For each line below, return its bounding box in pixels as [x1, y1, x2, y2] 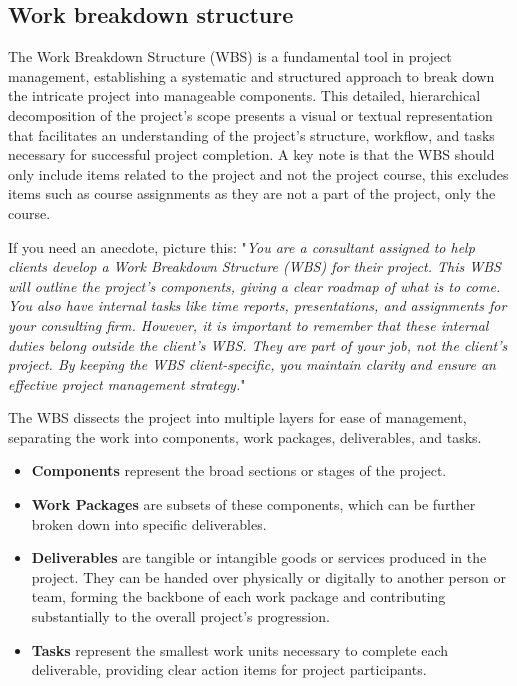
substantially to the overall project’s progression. [31, 606, 330, 627]
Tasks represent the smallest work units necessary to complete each [31, 639, 449, 660]
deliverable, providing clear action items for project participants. [31, 659, 427, 680]
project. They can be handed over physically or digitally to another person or [31, 566, 506, 587]
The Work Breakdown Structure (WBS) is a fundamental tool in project [8, 46, 452, 67]
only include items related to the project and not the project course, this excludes [8, 163, 509, 184]
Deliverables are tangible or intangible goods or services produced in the [31, 547, 487, 568]
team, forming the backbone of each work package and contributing [31, 586, 446, 607]
